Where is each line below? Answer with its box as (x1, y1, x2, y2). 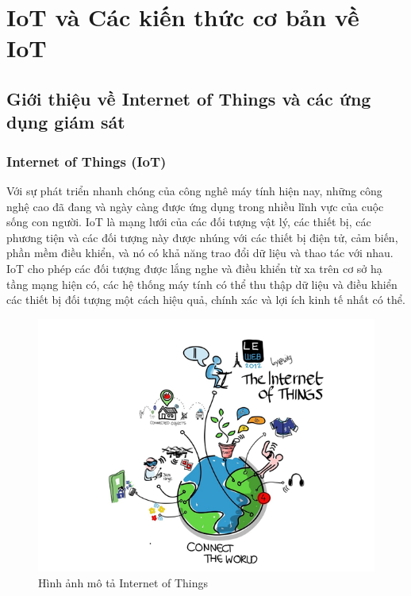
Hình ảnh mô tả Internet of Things (38, 574, 209, 590)
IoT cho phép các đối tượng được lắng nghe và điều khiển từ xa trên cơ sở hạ (6, 260, 382, 276)
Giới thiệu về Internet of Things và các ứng (6, 86, 371, 110)
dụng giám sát (6, 110, 125, 134)
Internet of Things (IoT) (6, 151, 167, 171)
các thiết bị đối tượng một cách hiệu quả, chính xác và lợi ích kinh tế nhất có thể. (6, 291, 405, 308)
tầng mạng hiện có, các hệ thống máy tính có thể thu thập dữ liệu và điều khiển (6, 275, 398, 292)
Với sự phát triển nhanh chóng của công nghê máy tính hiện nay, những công (6, 182, 382, 198)
